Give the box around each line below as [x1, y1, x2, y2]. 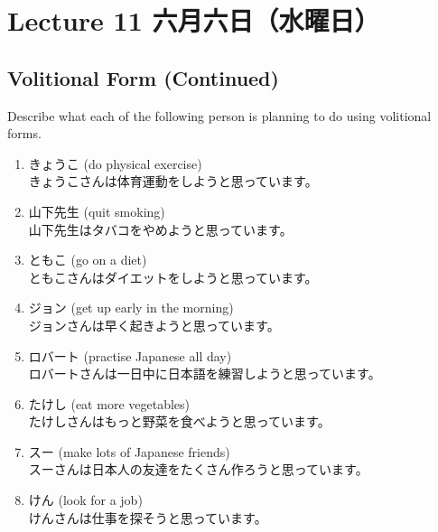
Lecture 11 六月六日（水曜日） [7, 2, 380, 39]
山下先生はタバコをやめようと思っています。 [28, 219, 293, 238]
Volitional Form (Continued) [7, 63, 279, 91]
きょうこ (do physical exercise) [28, 154, 202, 173]
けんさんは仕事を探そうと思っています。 [28, 508, 267, 527]
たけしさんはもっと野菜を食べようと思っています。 [28, 412, 331, 431]
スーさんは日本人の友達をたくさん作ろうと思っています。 [28, 460, 368, 479]
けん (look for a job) [28, 490, 143, 509]
